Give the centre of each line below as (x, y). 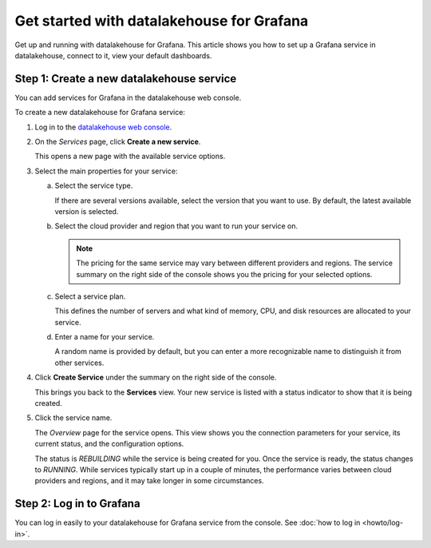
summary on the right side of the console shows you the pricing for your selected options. (224, 274)
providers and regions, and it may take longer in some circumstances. (149, 481)
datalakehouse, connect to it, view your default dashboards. (113, 55)
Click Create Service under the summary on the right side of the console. (156, 377)
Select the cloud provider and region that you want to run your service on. (176, 226)
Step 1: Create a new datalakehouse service (126, 79)
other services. (79, 363)
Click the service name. (73, 418)
